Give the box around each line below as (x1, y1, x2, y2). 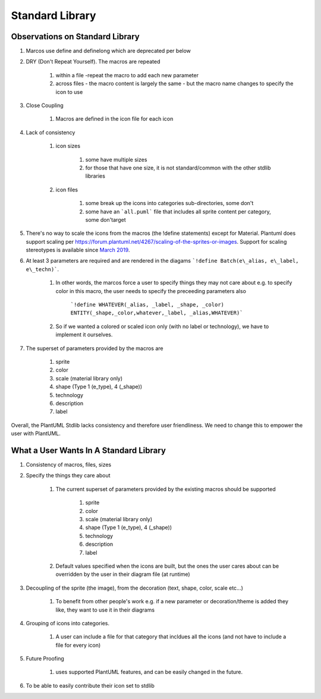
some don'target (85, 216, 126, 223)
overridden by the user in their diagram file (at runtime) (55, 571, 190, 578)
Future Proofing (26, 655, 65, 662)
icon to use (55, 88, 83, 95)
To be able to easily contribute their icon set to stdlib (26, 682, 155, 689)
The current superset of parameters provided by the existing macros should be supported (55, 485, 276, 493)
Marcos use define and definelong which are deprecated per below (26, 48, 191, 55)
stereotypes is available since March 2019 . (26, 247, 130, 254)
